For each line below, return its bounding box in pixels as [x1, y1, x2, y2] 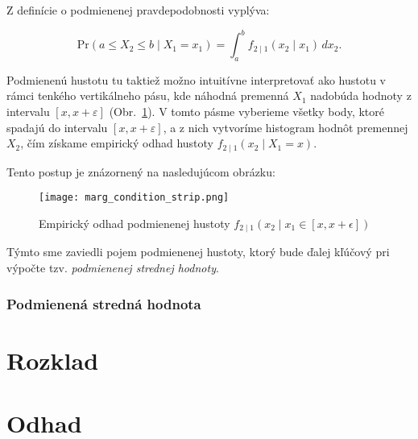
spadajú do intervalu [6, 118, 108, 135]
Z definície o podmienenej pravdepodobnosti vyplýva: [6, 2, 270, 18]
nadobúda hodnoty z [310, 87, 412, 104]
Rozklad [6, 343, 99, 376]
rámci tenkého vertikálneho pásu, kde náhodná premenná [6, 87, 289, 104]
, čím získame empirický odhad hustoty [20, 135, 214, 151]
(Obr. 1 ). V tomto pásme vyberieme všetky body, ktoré [109, 103, 384, 120]
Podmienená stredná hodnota [6, 293, 201, 313]
